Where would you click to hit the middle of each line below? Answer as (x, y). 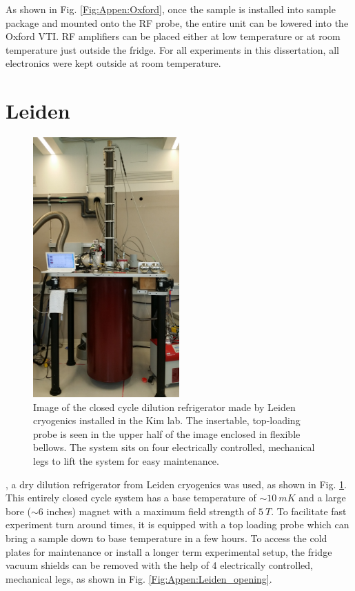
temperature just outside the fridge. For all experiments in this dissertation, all (172, 49)
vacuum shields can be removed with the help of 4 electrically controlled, (159, 565)
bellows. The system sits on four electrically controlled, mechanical (174, 447)
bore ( (18, 511)
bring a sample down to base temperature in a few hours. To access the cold (166, 538)
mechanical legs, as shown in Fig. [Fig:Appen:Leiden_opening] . (139, 578)
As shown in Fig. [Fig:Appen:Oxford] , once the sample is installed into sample (171, 9)
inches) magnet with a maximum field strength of (151, 511)
